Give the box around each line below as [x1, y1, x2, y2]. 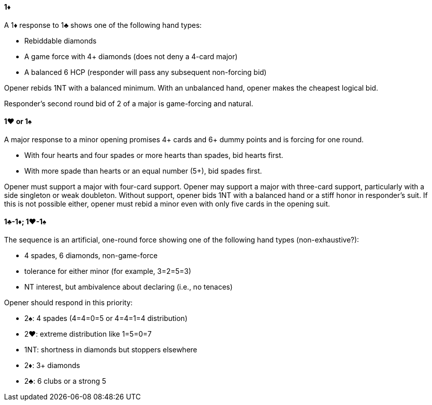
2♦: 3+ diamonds [24, 361, 80, 370]
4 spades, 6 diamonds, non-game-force [24, 251, 158, 260]
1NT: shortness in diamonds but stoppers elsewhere [24, 345, 197, 354]
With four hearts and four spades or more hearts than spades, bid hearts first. [24, 150, 283, 159]
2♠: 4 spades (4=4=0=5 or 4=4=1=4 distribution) [24, 314, 188, 323]
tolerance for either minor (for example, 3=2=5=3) [24, 267, 191, 276]
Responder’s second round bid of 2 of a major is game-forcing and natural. [4, 99, 253, 108]
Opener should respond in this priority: [4, 298, 133, 307]
